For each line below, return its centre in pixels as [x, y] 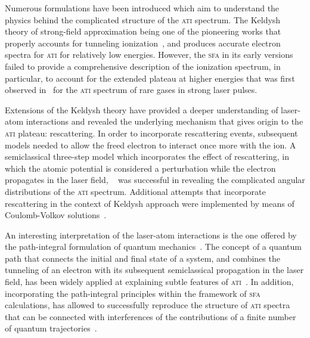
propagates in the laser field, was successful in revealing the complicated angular [155, 180]
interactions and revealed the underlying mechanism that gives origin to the [165, 121]
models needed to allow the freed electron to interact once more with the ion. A [151, 145]
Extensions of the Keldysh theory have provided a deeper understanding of [142, 109]
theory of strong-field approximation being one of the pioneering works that [143, 31]
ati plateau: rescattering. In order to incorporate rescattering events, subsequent [151, 133]
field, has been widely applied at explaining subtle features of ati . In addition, [149, 282]
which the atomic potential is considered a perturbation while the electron [140, 168]
